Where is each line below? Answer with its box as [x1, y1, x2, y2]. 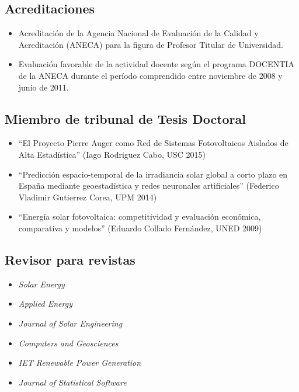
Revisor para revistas [5, 250, 135, 268]
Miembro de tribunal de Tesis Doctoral [5, 109, 246, 127]
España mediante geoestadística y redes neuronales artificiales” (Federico [18, 179, 279, 192]
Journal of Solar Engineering [18, 317, 123, 329]
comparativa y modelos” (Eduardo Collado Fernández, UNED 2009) [18, 221, 262, 234]
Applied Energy [18, 297, 72, 310]
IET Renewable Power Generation [18, 356, 141, 369]
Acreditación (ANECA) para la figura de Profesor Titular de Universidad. [18, 38, 283, 50]
